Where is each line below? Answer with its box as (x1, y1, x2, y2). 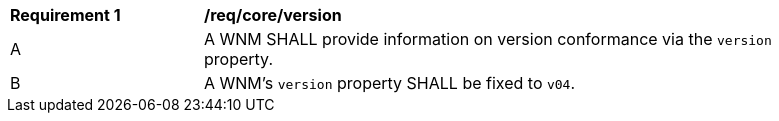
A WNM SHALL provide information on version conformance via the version (204, 29, 772, 49)
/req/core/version (204, 5, 342, 25)
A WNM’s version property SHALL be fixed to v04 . (204, 73, 576, 93)
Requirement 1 (10, 5, 121, 25)
